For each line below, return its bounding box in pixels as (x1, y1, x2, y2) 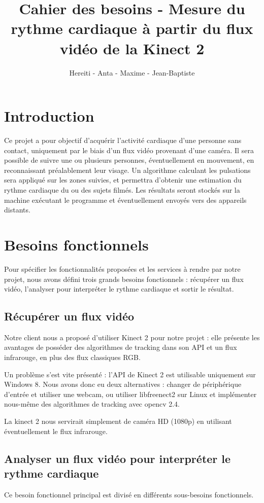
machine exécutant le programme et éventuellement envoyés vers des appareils (4, 194, 247, 205)
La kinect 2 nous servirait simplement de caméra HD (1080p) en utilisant (4, 416, 232, 426)
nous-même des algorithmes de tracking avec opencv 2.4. (4, 399, 180, 409)
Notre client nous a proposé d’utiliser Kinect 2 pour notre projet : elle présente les (4, 332, 260, 342)
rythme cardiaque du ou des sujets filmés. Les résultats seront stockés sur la (4, 185, 240, 195)
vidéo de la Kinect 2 (59, 38, 205, 58)
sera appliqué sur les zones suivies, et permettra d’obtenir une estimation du (4, 174, 242, 185)
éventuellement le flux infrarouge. (4, 425, 108, 436)
